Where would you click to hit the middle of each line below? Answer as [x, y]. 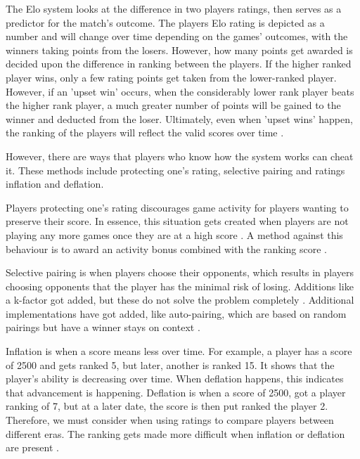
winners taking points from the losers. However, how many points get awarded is [179, 50]
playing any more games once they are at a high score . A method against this [174, 234]
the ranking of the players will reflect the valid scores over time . [145, 132]
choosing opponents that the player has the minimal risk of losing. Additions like [180, 286]
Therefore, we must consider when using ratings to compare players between [170, 420]
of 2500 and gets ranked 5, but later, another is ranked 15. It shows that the [170, 364]
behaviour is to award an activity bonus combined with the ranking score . [166, 248]
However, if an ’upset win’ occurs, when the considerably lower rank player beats [180, 91]
